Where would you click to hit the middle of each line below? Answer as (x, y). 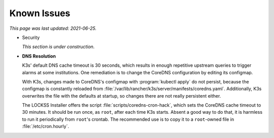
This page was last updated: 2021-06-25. (53, 28)
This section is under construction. (58, 47)
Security (31, 37)
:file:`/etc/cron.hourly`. (46, 126)
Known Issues (40, 13)
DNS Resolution (39, 56)
